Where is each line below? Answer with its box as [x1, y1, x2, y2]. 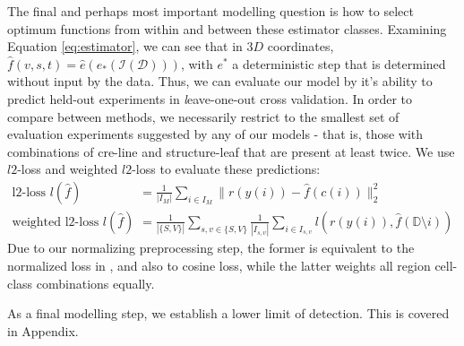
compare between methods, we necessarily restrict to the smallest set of [7, 107, 400, 125]
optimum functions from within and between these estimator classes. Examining [7, 19, 447, 38]
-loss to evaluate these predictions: [132, 160, 321, 178]
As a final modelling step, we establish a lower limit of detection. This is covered [7, 304, 450, 323]
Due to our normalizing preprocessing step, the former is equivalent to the [7, 238, 415, 257]
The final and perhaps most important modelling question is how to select [7, 2, 414, 20]
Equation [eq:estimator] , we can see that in [7, 37, 243, 56]
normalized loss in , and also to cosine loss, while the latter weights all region [7, 255, 431, 274]
